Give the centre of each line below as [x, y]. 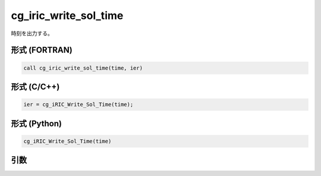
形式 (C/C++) [35, 87]
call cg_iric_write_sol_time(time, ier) [83, 68]
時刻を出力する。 [32, 33]
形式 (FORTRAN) [42, 50]
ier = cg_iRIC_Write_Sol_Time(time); [78, 105]
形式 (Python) [37, 123]
